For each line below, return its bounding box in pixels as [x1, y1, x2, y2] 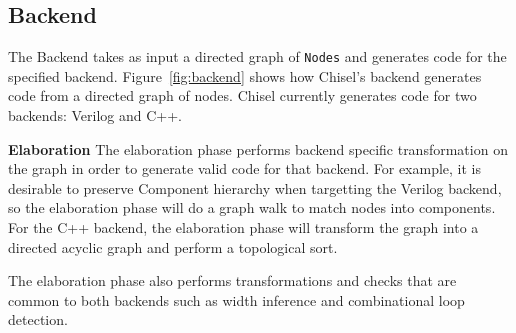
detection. [8, 309, 68, 330]
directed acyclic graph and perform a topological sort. [8, 236, 338, 257]
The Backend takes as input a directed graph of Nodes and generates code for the [8, 46, 507, 67]
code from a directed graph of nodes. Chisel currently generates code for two [8, 85, 477, 106]
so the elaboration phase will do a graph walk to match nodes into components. [8, 197, 496, 218]
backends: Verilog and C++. [8, 105, 182, 126]
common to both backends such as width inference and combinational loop [8, 289, 465, 310]
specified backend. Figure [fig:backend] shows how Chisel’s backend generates [8, 65, 482, 86]
